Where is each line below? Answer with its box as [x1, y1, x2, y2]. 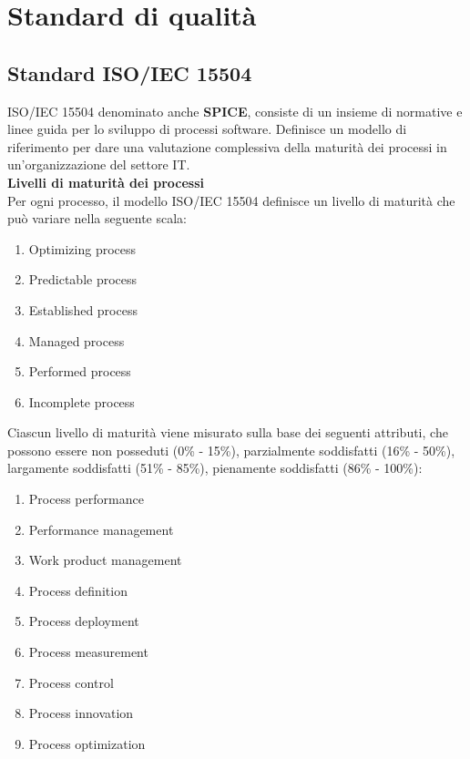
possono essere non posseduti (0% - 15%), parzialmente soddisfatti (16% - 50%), [7, 440, 455, 459]
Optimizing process [28, 239, 137, 258]
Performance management [28, 519, 174, 538]
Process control [28, 672, 114, 692]
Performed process [28, 362, 131, 381]
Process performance [28, 489, 144, 508]
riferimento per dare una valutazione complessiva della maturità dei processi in [7, 137, 447, 156]
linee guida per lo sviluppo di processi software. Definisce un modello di [7, 119, 407, 138]
